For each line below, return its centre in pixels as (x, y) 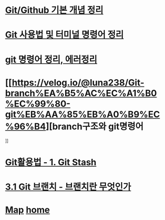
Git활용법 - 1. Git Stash (51, 162)
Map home (28, 210)
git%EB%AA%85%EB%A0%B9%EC (82, 114)
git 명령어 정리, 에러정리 (51, 59)
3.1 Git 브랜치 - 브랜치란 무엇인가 (68, 187)
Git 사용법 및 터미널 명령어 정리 (65, 35)
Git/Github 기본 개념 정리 (54, 10)
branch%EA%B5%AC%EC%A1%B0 (81, 93)
